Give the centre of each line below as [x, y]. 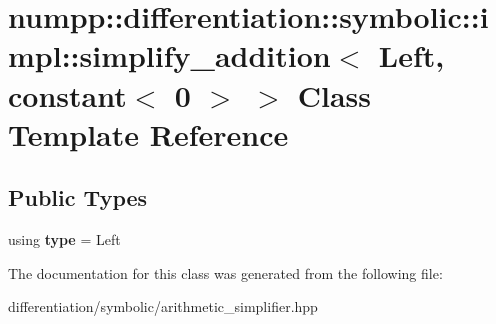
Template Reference [148, 133]
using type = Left [64, 239]
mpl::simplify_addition [169, 55]
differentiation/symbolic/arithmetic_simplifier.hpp [163, 306]
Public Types [78, 197]
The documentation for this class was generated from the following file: [225, 272]
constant [67, 94]
